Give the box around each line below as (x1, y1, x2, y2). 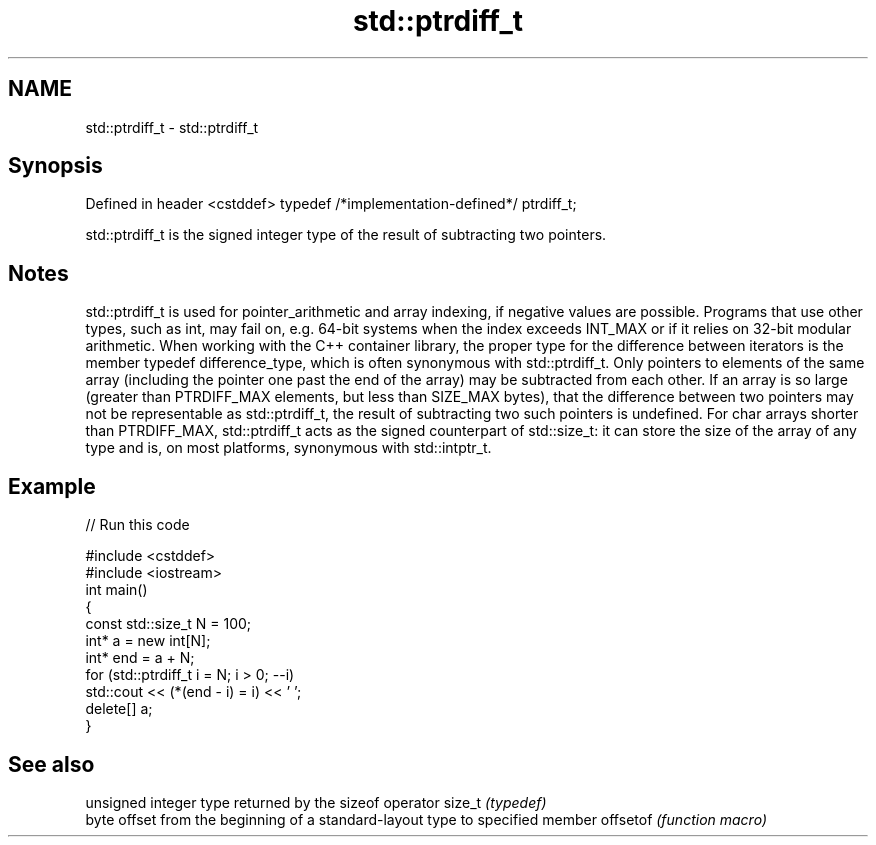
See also (8, 751, 95, 777)
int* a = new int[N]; (85, 632, 211, 650)
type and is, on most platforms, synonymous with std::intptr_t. (85, 439, 492, 457)
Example (8, 473, 96, 499)
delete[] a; (85, 700, 153, 718)
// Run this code (85, 516, 190, 534)
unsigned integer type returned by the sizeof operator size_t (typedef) (85, 793, 547, 811)
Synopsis (8, 153, 103, 179)
